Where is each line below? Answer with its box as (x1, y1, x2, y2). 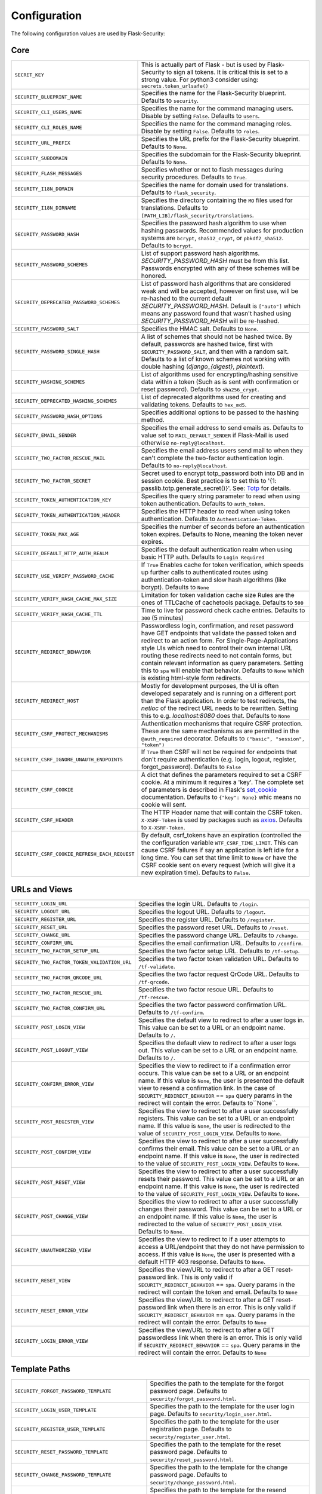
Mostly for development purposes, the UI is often (141, 682, 279, 690)
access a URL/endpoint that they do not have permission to (138, 1242, 305, 1251)
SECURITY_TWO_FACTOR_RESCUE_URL (14, 990, 103, 996)
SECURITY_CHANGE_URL (14, 932, 71, 938)
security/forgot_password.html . (150, 1394, 237, 1403)
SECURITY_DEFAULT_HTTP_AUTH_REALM (14, 550, 109, 556)
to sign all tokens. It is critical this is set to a (166, 68, 289, 76)
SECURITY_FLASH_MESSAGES (14, 170, 82, 176)
